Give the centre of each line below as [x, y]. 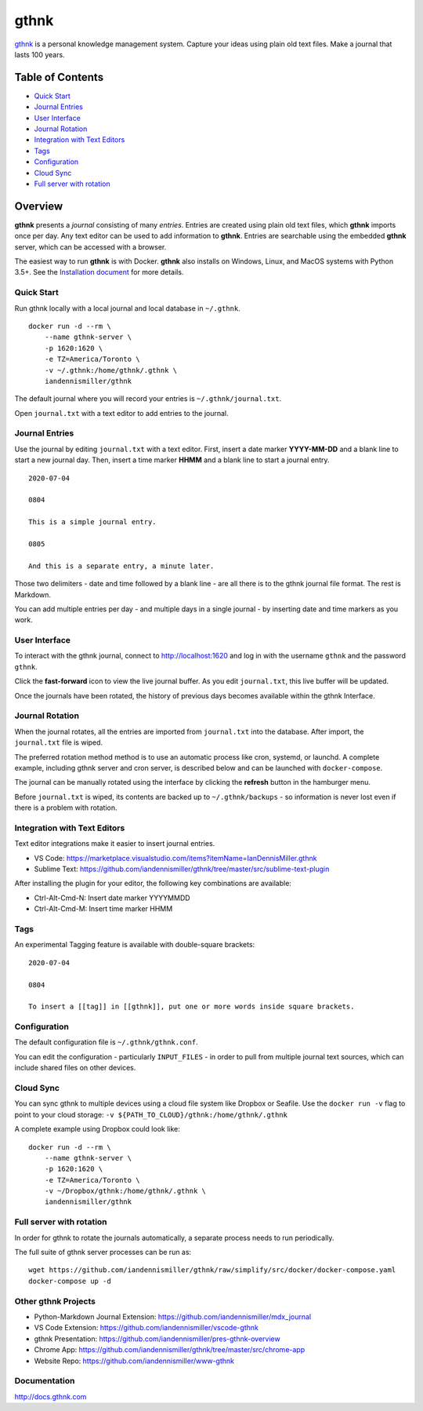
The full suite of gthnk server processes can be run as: [103, 1252]
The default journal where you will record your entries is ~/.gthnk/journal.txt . [148, 399]
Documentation [45, 1381]
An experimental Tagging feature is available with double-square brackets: [135, 945]
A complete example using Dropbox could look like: [97, 1129]
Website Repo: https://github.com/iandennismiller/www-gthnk [134, 1361]
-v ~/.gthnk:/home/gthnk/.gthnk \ [111, 370]
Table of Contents [59, 77]
